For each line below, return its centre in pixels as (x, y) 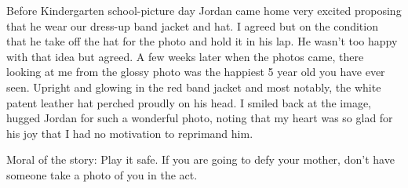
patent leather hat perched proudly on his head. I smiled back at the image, (189, 102)
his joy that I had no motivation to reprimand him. (130, 133)
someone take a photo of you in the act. (102, 174)
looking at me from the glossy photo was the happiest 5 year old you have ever (196, 72)
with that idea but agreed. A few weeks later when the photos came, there (185, 56)
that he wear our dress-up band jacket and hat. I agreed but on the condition (192, 25)
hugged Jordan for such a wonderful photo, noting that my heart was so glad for (200, 118)
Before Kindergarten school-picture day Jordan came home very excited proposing (204, 10)
